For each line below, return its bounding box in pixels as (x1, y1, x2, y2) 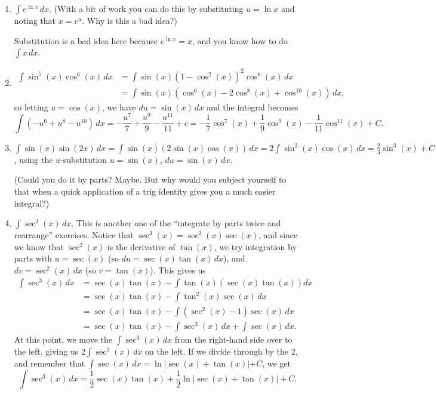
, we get (262, 357, 291, 370)
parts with (14, 252, 52, 264)
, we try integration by (214, 240, 297, 253)
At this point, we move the (14, 333, 112, 346)
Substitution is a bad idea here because (14, 34, 158, 47)
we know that (14, 240, 64, 253)
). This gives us (150, 264, 206, 276)
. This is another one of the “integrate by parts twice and (71, 217, 281, 229)
